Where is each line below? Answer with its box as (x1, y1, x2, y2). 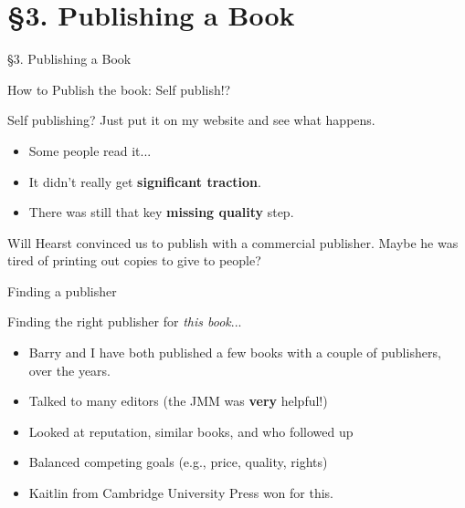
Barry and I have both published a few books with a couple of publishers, (28, 343, 441, 362)
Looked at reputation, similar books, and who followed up (28, 421, 354, 441)
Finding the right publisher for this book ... (7, 312, 242, 331)
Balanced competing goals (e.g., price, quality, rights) (28, 452, 328, 472)
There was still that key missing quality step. (28, 202, 294, 222)
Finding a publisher (7, 281, 117, 300)
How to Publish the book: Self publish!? (7, 79, 231, 98)
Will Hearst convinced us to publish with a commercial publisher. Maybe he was (7, 233, 459, 252)
